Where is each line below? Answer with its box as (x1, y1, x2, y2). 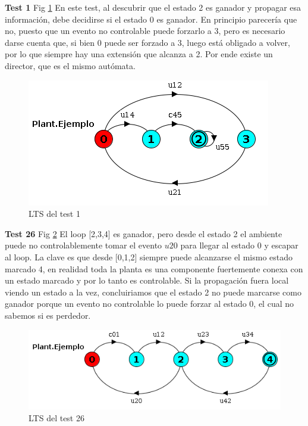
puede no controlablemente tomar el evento (5, 239, 162, 251)
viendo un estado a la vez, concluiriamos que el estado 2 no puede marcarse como (5, 285, 301, 298)
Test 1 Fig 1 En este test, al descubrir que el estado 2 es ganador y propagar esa (5, 1, 301, 13)
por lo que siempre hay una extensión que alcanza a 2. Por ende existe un (5, 48, 273, 60)
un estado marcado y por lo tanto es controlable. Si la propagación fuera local (5, 274, 289, 287)
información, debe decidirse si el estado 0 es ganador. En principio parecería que (5, 13, 297, 25)
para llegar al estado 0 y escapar (180, 239, 298, 251)
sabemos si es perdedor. (5, 309, 91, 321)
